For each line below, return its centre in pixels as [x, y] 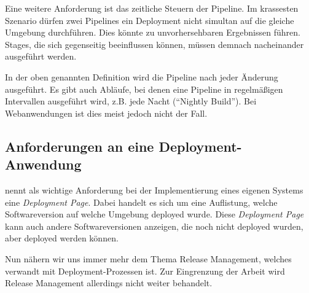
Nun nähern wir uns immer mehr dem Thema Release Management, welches [148, 258]
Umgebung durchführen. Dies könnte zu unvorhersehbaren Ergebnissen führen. [153, 32]
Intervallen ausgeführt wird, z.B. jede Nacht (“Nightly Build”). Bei [131, 101]
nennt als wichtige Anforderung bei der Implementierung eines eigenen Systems [154, 189]
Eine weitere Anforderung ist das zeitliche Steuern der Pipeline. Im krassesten [152, 8]
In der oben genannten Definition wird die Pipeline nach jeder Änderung [142, 76]
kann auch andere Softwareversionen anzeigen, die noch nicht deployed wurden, [154, 226]
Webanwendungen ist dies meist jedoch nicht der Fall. [106, 113]
